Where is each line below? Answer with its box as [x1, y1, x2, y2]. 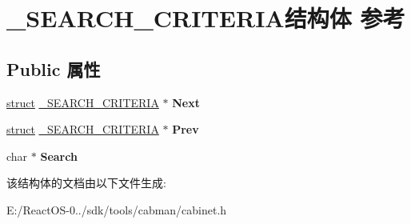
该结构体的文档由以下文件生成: [6, 174, 166, 191]
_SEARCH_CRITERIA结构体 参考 [6, 2, 405, 34]
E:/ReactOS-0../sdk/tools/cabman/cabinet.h [6, 201, 227, 218]
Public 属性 [6, 56, 101, 81]
